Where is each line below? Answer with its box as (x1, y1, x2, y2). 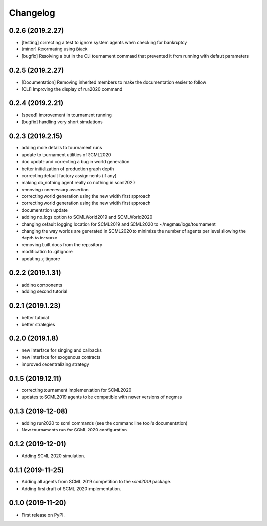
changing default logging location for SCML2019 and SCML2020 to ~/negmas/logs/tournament (21, 221, 216, 227)
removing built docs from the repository (21, 241, 103, 247)
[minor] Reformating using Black (21, 46, 88, 52)
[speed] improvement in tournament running (21, 112, 112, 118)
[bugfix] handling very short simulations (21, 119, 103, 125)
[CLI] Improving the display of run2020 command (21, 86, 123, 92)
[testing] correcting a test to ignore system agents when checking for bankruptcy (21, 40, 187, 46)
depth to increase (21, 235, 58, 241)
